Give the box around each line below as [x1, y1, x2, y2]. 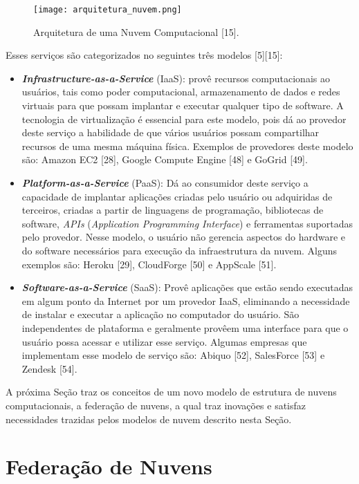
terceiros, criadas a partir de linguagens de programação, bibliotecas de [21, 203, 324, 217]
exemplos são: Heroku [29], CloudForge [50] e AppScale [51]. [21, 257, 277, 271]
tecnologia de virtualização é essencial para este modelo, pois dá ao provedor [21, 111, 347, 126]
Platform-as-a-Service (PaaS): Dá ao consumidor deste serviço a [21, 176, 309, 189]
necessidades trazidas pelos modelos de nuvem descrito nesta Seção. [6, 411, 292, 426]
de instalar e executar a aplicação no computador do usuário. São [21, 307, 300, 322]
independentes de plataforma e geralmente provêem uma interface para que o [21, 320, 349, 335]
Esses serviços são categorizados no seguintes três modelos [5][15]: [6, 48, 283, 62]
